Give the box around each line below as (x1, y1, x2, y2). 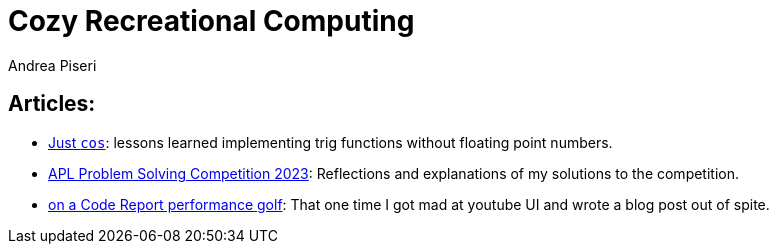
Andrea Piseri (8, 56, 97, 74)
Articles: (8, 91, 96, 117)
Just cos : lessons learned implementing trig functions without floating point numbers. (48, 133, 613, 151)
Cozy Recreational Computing (8, 4, 415, 38)
